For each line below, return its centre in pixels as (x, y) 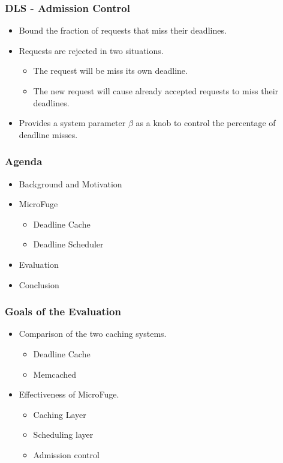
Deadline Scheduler (68, 244)
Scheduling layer (63, 434)
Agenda (24, 161)
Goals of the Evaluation (63, 311)
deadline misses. (48, 134)
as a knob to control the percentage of (206, 123)
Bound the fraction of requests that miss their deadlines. (123, 30)
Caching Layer (60, 414)
